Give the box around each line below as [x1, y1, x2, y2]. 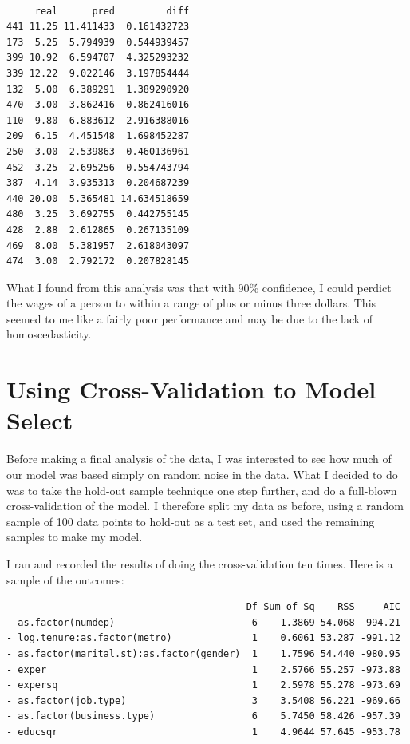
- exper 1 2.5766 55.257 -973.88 [6, 663, 400, 675]
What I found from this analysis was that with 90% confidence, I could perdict [6, 279, 392, 295]
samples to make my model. [6, 528, 143, 545]
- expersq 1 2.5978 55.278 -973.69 [6, 679, 400, 691]
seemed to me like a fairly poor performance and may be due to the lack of [6, 310, 373, 326]
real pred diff [34, 5, 190, 17]
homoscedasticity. [6, 326, 92, 342]
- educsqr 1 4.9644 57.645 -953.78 [6, 726, 400, 738]
